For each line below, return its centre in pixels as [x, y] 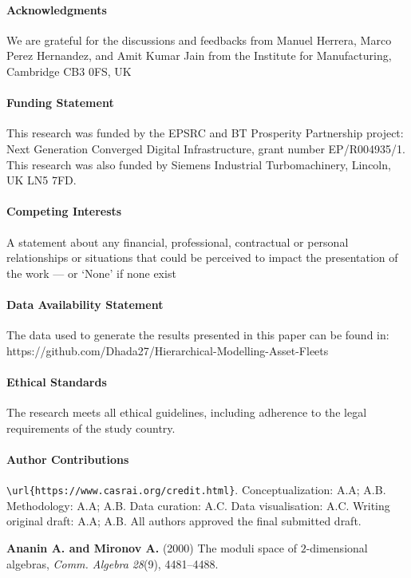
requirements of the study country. [91, 428]
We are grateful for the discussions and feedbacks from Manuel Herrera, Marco [199, 40]
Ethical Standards [57, 381]
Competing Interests [64, 211]
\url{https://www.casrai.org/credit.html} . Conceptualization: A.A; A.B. [196, 490]
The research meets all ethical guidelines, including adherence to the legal [187, 412]
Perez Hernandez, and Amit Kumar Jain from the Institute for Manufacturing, [199, 55]
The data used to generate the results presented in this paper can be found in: [198, 335]
